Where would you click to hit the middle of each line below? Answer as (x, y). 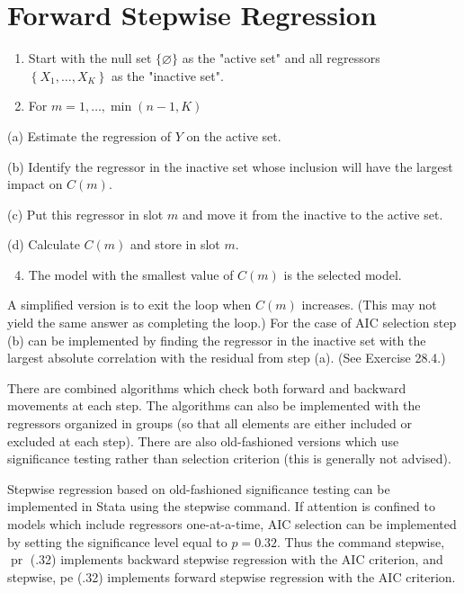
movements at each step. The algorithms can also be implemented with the (214, 405)
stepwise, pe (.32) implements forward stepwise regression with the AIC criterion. (232, 576)
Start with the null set (90, 58)
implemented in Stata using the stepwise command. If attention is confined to (221, 506)
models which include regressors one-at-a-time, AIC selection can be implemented (232, 524)
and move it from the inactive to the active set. (312, 214)
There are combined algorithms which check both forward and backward (207, 387)
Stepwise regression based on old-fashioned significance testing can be (199, 488)
